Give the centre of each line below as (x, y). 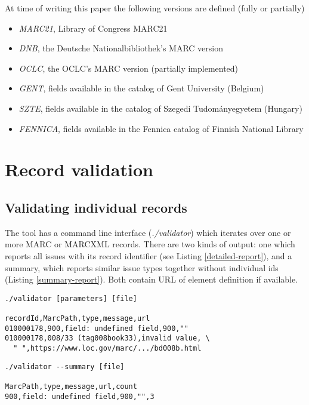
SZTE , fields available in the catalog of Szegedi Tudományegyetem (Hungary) (160, 108)
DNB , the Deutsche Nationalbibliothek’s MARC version (121, 48)
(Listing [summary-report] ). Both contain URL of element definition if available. (152, 279)
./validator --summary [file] (65, 366)
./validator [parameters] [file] (71, 298)
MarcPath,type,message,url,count (71, 386)
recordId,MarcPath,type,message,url (78, 319)
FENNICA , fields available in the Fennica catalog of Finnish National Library (161, 128)
